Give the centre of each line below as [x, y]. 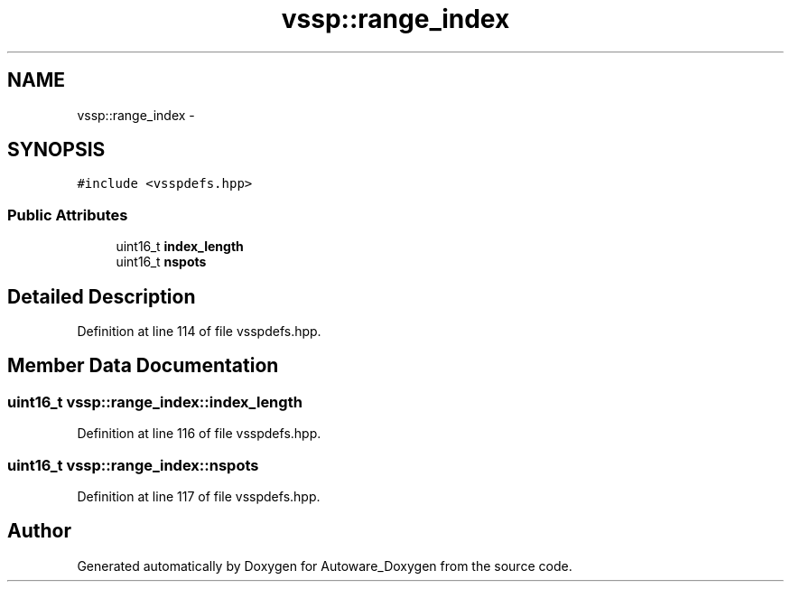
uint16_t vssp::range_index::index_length [155, 402]
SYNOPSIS [56, 150]
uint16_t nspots [161, 262]
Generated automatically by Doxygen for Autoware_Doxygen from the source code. [325, 566]
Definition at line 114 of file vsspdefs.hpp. [199, 332]
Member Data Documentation [143, 366]
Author [39, 531]
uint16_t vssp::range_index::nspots [133, 465]
